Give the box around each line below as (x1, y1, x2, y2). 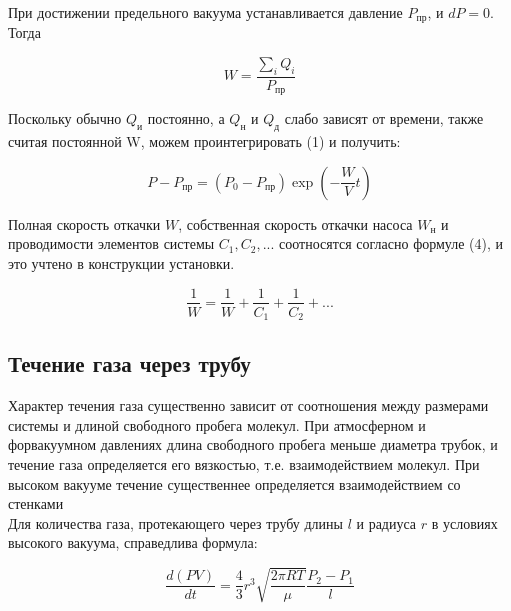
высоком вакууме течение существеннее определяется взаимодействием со (8, 473, 461, 494)
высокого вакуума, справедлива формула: (8, 532, 258, 553)
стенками (8, 493, 64, 514)
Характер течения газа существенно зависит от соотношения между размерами (8, 395, 489, 416)
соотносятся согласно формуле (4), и (279, 233, 504, 254)
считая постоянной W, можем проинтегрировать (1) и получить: (8, 131, 401, 152)
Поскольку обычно (8, 108, 122, 129)
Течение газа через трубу (8, 348, 251, 379)
